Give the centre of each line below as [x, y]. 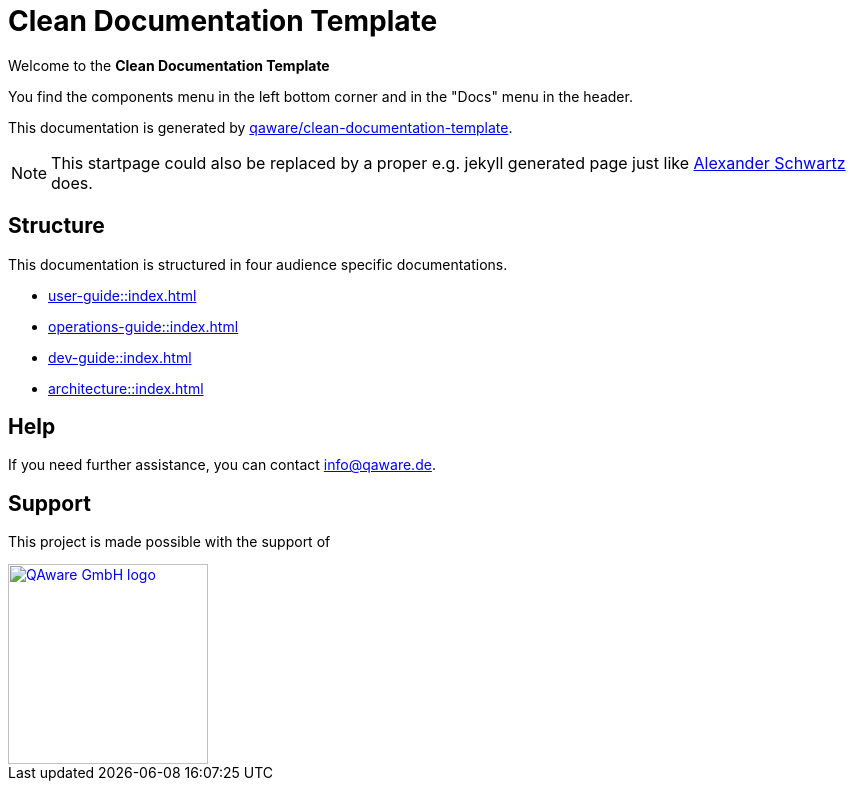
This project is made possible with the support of [169, 542]
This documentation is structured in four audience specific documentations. [258, 264]
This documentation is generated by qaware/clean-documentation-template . [260, 127]
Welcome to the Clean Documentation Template [169, 65]
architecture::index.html [126, 388]
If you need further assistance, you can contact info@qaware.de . [222, 465]
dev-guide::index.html [120, 357]
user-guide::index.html [122, 295]
